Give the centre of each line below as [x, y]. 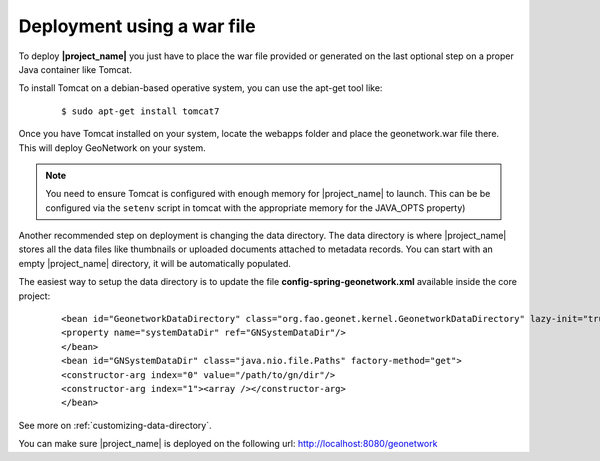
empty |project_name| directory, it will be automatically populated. [155, 263]
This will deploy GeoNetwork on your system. [112, 147]
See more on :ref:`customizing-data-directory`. [115, 425]
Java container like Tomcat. [75, 69]
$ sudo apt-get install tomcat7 [140, 111]
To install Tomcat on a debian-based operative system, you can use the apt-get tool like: [200, 88]
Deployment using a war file [137, 26]
